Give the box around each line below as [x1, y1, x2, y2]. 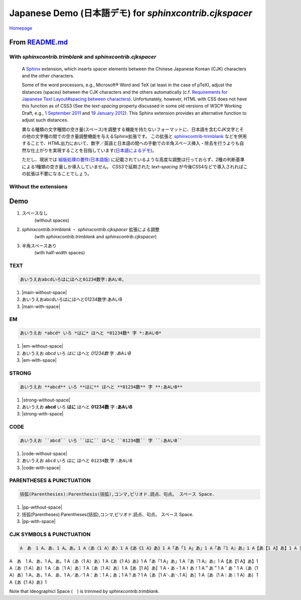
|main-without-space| [22, 289, 67, 295]
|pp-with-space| [22, 518, 56, 524]
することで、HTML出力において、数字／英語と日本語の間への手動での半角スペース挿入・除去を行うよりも [22, 140, 240, 146]
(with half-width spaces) [34, 250, 85, 256]
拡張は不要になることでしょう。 [26, 171, 92, 177]
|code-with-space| [22, 465, 61, 471]
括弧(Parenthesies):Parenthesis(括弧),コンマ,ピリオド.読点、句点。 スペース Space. [20, 492, 215, 497]
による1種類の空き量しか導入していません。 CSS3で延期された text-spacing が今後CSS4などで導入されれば [22, 164, 243, 170]
